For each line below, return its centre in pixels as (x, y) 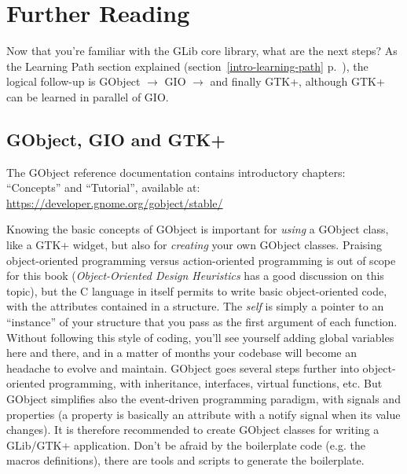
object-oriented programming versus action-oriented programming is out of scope (201, 260)
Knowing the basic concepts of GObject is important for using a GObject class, (198, 229)
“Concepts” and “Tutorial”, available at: (103, 187)
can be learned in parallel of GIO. (88, 96)
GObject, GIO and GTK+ (116, 139)
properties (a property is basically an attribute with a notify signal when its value (203, 414)
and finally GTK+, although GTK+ (297, 81)
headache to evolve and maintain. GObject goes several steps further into (183, 367)
